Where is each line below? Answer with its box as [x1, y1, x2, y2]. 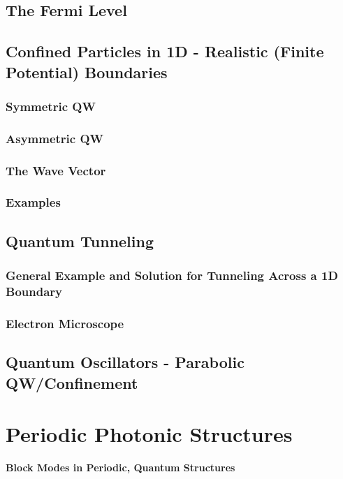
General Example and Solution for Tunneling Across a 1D [6, 267, 338, 284]
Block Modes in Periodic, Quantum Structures [6, 460, 235, 475]
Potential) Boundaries [6, 61, 168, 82]
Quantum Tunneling [6, 230, 154, 251]
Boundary [6, 282, 62, 300]
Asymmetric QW [6, 129, 104, 147]
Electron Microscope [6, 314, 124, 332]
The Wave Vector [6, 161, 106, 179]
